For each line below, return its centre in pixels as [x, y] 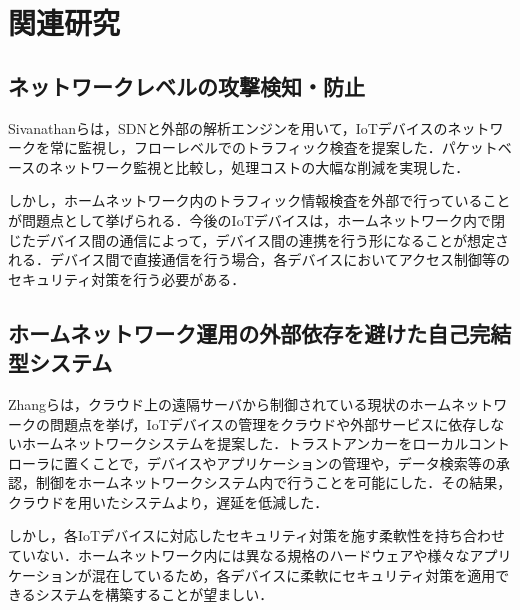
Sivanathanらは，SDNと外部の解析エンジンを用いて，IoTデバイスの [228, 127]
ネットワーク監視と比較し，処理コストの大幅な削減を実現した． [259, 166]
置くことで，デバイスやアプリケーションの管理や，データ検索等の [279, 462]
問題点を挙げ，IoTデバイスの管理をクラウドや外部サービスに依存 [263, 423]
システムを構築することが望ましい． [154, 594]
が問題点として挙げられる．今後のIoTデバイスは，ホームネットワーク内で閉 [256, 219]
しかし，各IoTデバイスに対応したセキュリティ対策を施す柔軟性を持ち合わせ [256, 535]
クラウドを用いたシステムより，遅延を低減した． [168, 501]
